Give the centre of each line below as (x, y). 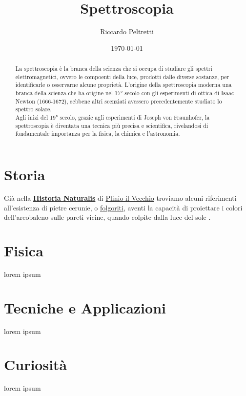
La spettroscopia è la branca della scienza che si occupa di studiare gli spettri (114, 69)
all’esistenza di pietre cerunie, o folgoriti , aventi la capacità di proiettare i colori (123, 207)
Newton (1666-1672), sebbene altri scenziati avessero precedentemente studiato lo (119, 101)
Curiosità (36, 365)
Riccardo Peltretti (127, 31)
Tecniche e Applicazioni (85, 307)
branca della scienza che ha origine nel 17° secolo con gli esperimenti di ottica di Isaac (125, 93)
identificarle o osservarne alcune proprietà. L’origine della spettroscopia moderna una (123, 85)
